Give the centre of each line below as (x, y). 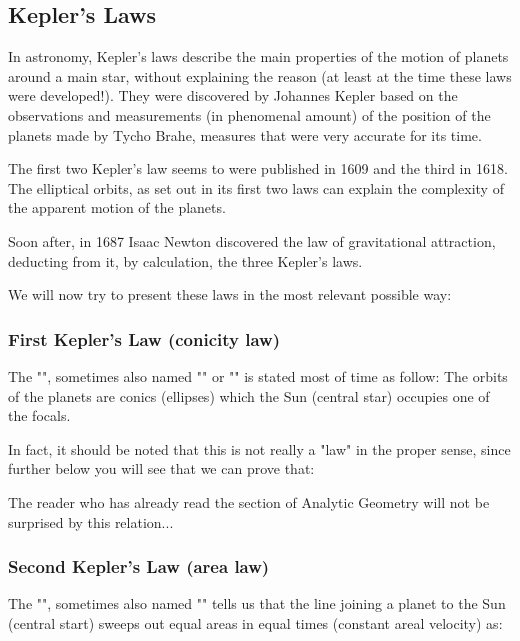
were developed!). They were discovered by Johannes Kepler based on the (233, 95)
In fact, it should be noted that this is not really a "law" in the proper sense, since (259, 448)
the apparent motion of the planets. (117, 207)
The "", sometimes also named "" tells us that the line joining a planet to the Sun (257, 603)
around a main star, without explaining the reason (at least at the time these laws (260, 75)
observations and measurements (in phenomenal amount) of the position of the (249, 114)
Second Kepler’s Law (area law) (139, 566)
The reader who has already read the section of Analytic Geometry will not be (249, 501)
